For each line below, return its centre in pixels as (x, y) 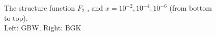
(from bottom (191, 8)
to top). (16, 17)
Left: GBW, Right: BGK (43, 28)
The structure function (40, 8)
